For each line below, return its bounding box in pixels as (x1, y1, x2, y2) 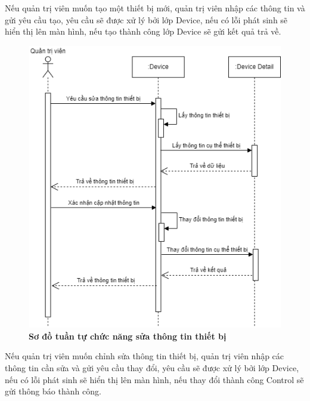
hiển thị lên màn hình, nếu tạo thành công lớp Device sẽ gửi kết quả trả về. (5, 25, 281, 38)
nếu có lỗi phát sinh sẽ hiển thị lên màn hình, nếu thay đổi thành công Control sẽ (5, 373, 304, 385)
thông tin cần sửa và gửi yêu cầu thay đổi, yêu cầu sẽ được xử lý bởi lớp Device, (5, 362, 299, 374)
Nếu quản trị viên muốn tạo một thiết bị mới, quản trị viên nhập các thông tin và (5, 2, 305, 14)
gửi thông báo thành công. (5, 385, 101, 397)
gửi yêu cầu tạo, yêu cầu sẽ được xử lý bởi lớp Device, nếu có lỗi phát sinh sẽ (5, 13, 288, 26)
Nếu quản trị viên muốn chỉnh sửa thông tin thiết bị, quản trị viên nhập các (5, 350, 284, 362)
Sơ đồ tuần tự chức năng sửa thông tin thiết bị (29, 329, 227, 342)
